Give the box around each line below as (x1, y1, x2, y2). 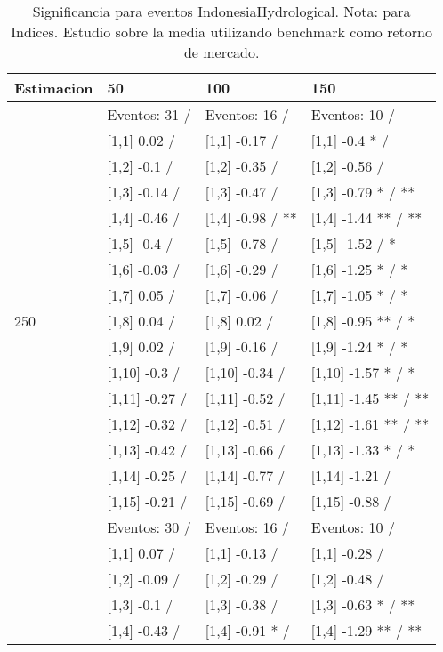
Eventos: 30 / (107, 517, 191, 537)
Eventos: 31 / (107, 104, 191, 125)
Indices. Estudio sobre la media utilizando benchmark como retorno (11, 21, 432, 42)
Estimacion (14, 77, 93, 98)
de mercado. (183, 42, 260, 62)
